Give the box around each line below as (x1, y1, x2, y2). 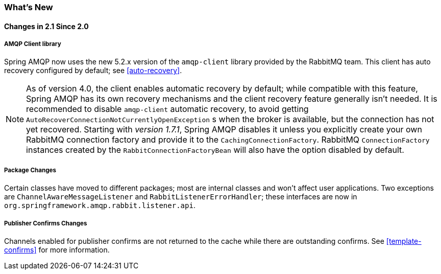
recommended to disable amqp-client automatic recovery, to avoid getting (26, 104, 309, 115)
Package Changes (4, 166, 56, 174)
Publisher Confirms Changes (4, 219, 87, 227)
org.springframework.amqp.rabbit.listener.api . (4, 201, 195, 210)
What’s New (4, 2, 53, 12)
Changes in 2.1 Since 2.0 (4, 21, 89, 31)
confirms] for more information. (4, 245, 110, 254)
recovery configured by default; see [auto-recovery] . (4, 66, 182, 75)
